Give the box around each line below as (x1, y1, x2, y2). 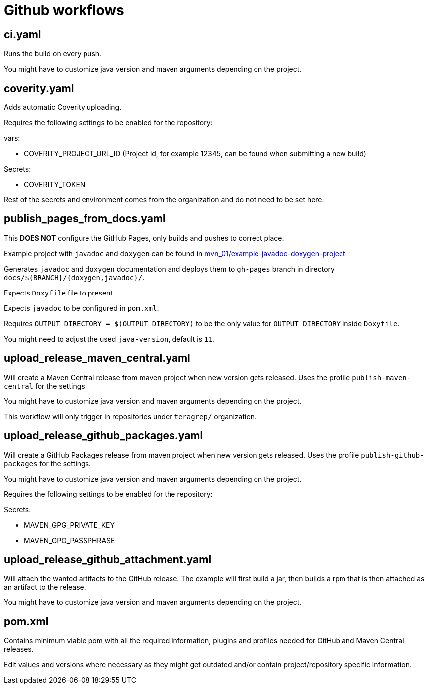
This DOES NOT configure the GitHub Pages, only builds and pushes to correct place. (4, 233, 284, 242)
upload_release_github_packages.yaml (4, 429, 203, 442)
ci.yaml (4, 28, 41, 41)
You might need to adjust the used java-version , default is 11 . (4, 334, 215, 343)
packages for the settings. (4, 459, 91, 468)
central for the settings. (4, 381, 87, 390)
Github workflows (4, 2, 124, 19)
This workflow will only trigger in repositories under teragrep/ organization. (4, 412, 257, 421)
